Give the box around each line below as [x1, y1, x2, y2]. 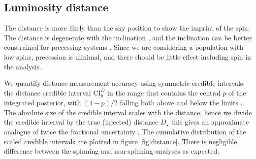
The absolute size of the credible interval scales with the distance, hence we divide [4, 107, 252, 117]
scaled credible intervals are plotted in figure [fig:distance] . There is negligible [4, 136, 237, 146]
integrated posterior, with [4, 97, 81, 108]
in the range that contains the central [107, 87, 221, 97]
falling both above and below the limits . [120, 97, 243, 108]
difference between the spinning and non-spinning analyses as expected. [4, 146, 220, 156]
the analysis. [4, 61, 41, 71]
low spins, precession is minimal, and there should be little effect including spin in [4, 51, 251, 62]
